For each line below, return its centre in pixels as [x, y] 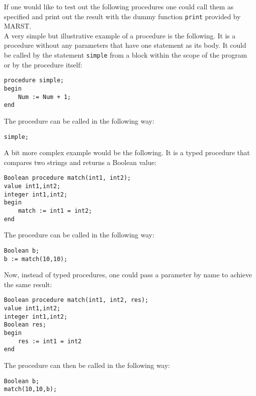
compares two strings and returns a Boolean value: [80, 162]
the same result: [28, 284]
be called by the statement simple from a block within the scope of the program [126, 55]
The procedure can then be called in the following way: [87, 365]
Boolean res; [25, 325]
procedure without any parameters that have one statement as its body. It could [125, 45]
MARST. [18, 26]
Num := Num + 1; [45, 97]
